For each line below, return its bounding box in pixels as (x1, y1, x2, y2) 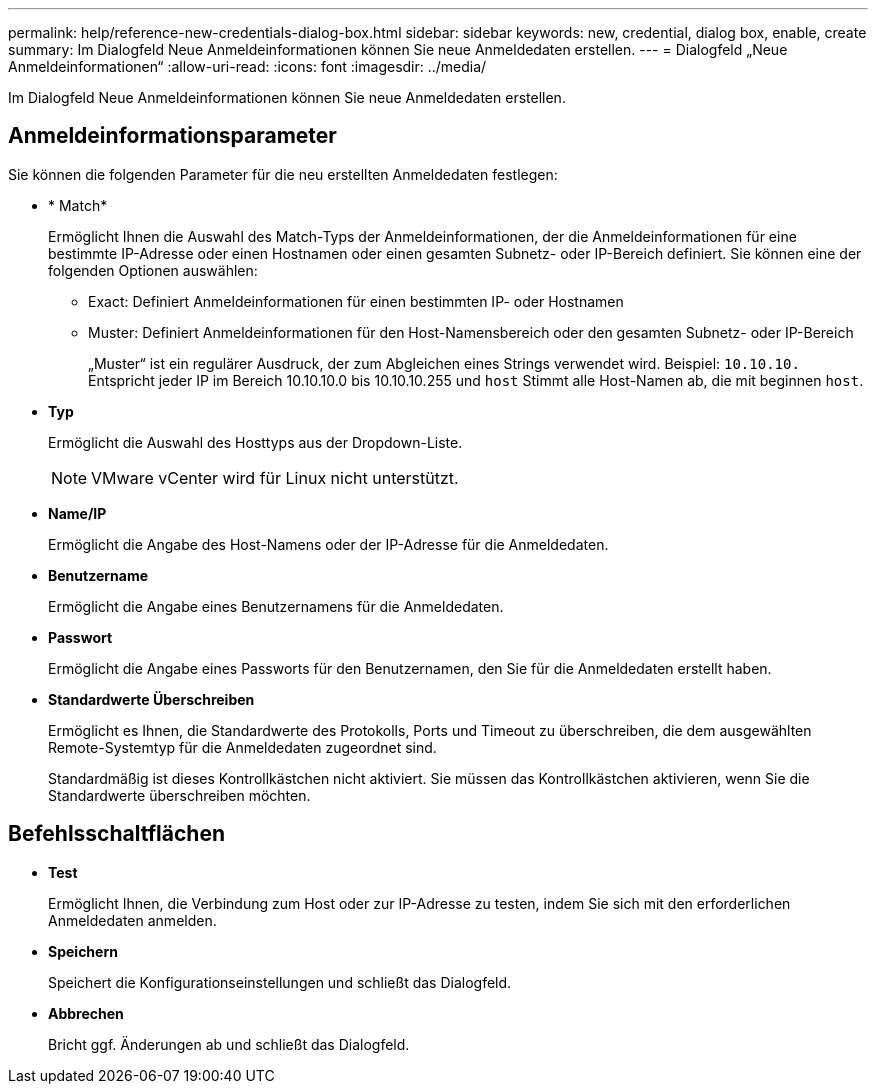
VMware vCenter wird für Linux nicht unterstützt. (91, 467, 459, 488)
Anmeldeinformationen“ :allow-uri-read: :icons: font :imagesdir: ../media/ (8, 58, 487, 75)
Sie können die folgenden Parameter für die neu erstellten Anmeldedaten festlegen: (8, 165, 558, 183)
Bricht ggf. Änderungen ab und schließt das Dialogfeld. (48, 1035, 410, 1053)
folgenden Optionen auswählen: (48, 261, 258, 279)
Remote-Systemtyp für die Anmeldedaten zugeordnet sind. (48, 738, 437, 756)
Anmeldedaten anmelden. (48, 911, 217, 929)
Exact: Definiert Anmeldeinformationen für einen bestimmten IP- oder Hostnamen (88, 292, 624, 310)
